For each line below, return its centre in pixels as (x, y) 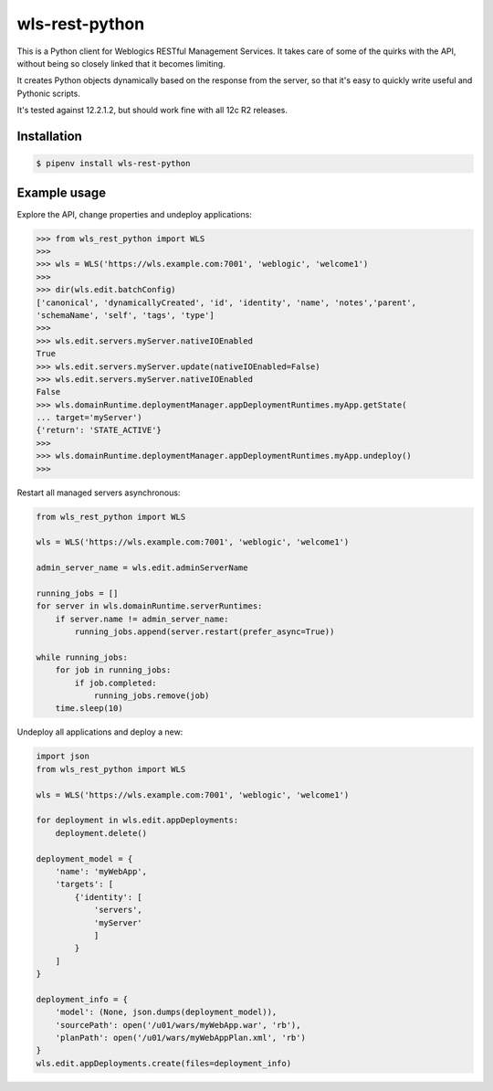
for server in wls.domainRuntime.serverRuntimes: (149, 606)
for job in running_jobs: (113, 670)
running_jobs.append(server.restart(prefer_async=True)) (205, 632)
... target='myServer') (89, 418)
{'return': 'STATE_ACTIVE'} (99, 430)
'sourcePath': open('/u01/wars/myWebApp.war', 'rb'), (178, 1025)
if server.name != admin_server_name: (142, 619)
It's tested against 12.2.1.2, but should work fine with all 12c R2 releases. (152, 111)
